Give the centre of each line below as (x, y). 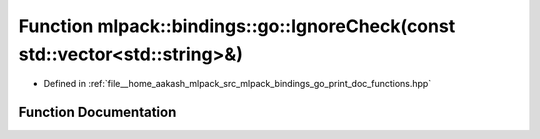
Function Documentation (97, 112)
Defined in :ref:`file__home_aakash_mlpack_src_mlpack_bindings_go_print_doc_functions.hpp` (237, 84)
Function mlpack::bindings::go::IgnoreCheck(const (237, 26)
